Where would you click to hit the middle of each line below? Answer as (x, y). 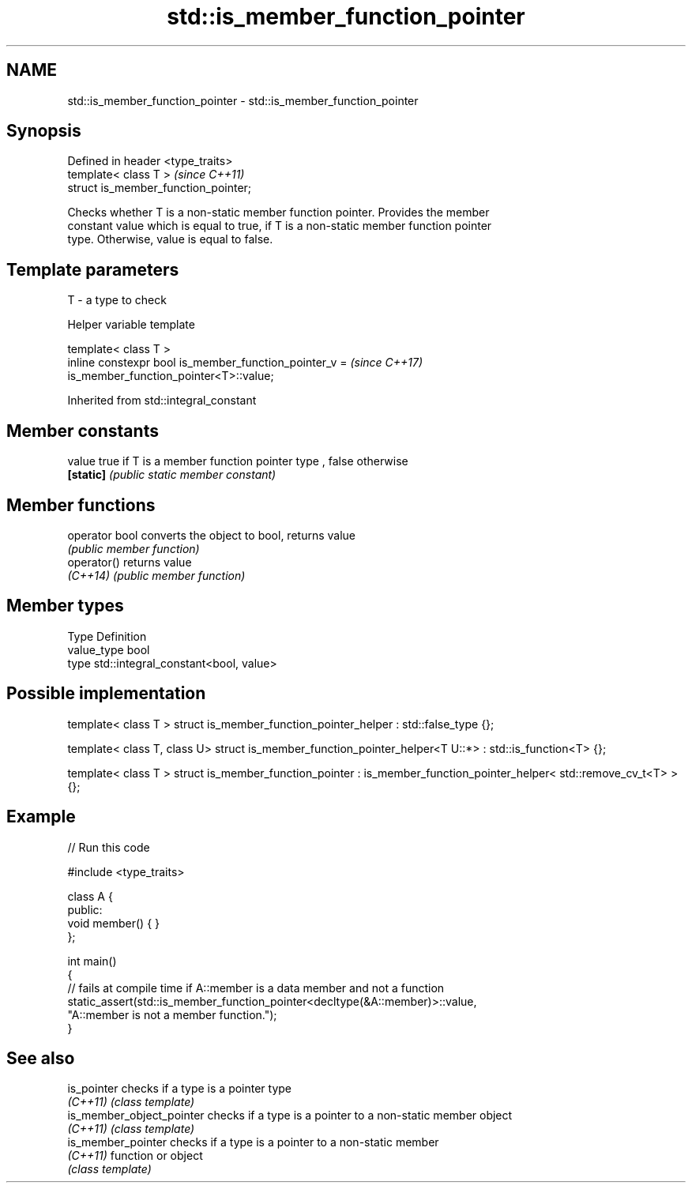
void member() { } (113, 923)
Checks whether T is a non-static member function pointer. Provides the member (278, 213)
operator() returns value (130, 562)
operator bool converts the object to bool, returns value (211, 535)
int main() (92, 961)
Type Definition (107, 636)
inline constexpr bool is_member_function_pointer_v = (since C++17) (245, 363)
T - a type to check (117, 300)
